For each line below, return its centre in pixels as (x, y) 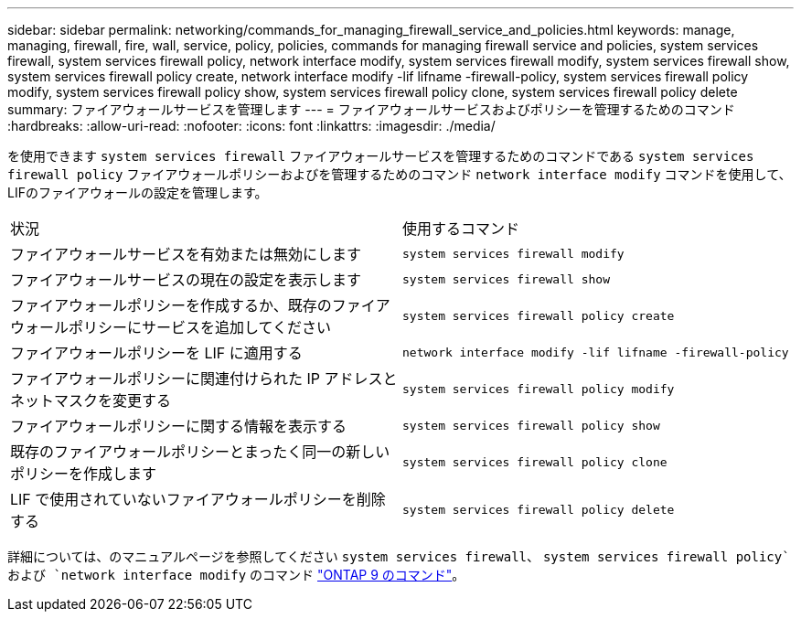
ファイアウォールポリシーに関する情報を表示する (179, 426)
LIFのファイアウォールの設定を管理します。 (138, 192)
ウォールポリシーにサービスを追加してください (171, 327)
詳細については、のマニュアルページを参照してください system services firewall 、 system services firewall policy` (399, 556)
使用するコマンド (461, 229)
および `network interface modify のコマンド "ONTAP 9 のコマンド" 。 (236, 575)
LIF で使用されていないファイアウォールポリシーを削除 (198, 499)
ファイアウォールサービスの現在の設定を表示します (186, 280)
